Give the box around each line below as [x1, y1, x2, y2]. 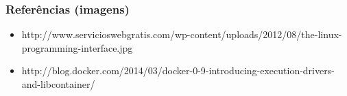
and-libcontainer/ [21, 77, 95, 91]
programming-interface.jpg [21, 40, 133, 54]
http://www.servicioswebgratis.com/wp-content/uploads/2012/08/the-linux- [21, 27, 342, 42]
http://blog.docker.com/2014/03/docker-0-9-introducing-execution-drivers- [21, 63, 335, 78]
